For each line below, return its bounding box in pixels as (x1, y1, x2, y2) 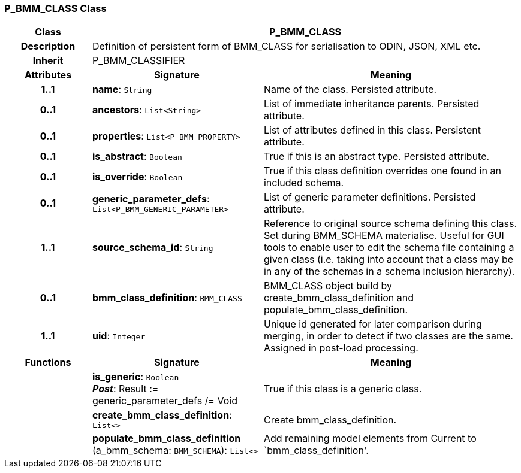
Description (20, 40, 76, 53)
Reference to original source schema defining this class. (263, 217, 517, 230)
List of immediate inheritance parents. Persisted (263, 98, 480, 110)
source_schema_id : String (92, 241, 213, 254)
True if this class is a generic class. (263, 383, 422, 395)
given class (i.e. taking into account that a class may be (263, 253, 514, 266)
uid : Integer (92, 330, 146, 342)
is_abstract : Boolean (92, 150, 182, 163)
